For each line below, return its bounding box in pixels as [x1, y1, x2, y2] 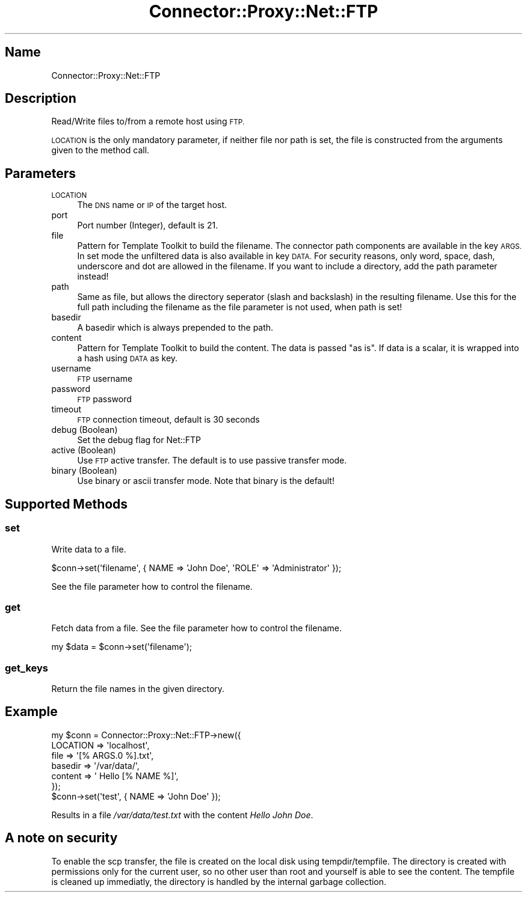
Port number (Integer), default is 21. [77, 220, 218, 231]
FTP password [77, 394, 132, 405]
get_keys [5, 661, 48, 674]
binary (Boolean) [51, 465, 117, 476]
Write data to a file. [51, 543, 126, 554]
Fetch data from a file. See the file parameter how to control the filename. [51, 623, 342, 634]
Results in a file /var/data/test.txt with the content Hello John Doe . [51, 809, 313, 820]
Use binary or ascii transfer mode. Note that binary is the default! [77, 476, 334, 486]
